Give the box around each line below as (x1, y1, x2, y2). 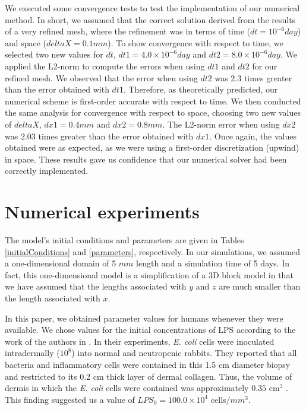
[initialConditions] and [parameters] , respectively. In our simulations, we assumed (5, 245, 300, 258)
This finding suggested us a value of (5, 393, 135, 405)
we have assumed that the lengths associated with (5, 280, 187, 293)
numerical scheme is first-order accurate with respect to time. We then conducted (5, 94, 301, 107)
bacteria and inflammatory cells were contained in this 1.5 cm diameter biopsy (5, 358, 291, 370)
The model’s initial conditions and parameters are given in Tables (5, 234, 244, 246)
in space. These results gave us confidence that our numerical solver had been (5, 152, 287, 165)
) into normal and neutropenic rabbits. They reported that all (71, 347, 297, 359)
